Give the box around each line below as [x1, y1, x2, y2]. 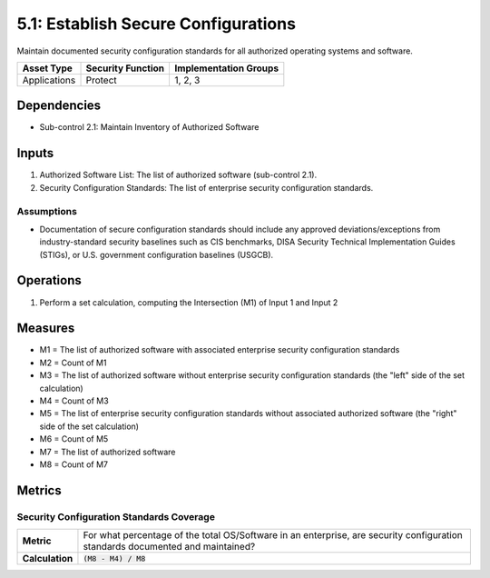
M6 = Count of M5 [39, 433, 109, 444]
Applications [22, 74, 76, 86]
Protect [85, 74, 117, 86]
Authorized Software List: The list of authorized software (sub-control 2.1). [39, 169, 318, 181]
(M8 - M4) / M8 [83, 553, 146, 563]
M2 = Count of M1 [39, 357, 107, 368]
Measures [16, 321, 75, 336]
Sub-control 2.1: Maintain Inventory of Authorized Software [39, 122, 260, 133]
